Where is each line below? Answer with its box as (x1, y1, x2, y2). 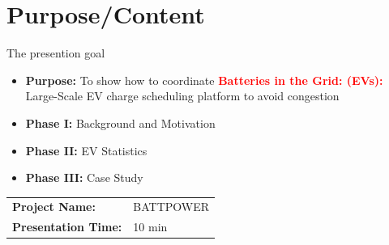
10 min (133, 218, 168, 235)
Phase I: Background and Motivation (25, 114, 216, 131)
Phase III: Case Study (25, 169, 143, 186)
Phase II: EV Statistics (25, 142, 147, 158)
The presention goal (6, 44, 105, 61)
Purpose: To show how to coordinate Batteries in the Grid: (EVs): (25, 71, 383, 88)
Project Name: (12, 198, 96, 215)
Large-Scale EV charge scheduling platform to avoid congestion (25, 87, 340, 104)
